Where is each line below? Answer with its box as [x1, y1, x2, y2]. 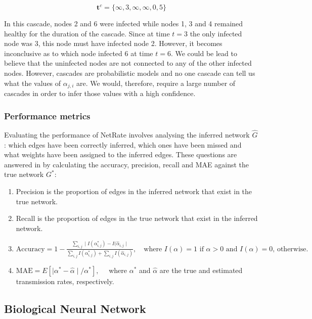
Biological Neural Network [4, 300, 146, 316]
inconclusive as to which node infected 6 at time [4, 48, 153, 58]
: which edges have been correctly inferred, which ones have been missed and [4, 139, 242, 150]
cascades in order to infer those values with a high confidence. [4, 88, 196, 99]
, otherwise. [273, 245, 308, 253]
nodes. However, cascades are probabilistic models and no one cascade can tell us [4, 67, 255, 78]
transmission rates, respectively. [16, 276, 114, 286]
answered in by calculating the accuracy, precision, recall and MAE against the [4, 159, 249, 169]
